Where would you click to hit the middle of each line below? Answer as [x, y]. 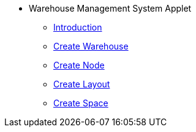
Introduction [78, 27]
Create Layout [82, 84]
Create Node [79, 65]
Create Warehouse [91, 46]
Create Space [81, 103]
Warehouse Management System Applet [110, 8]
